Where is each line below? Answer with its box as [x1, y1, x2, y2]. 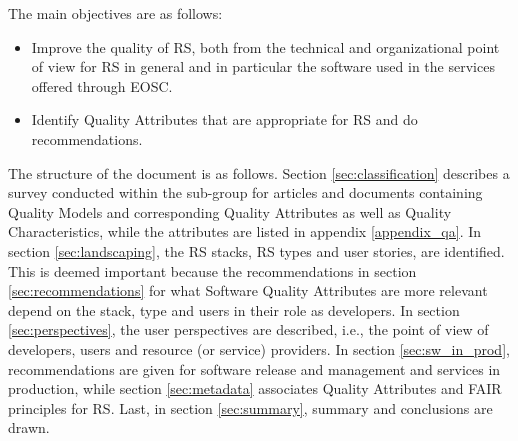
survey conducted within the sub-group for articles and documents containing [8, 182, 483, 203]
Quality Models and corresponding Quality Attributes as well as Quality [8, 201, 452, 222]
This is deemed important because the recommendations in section [8, 260, 417, 281]
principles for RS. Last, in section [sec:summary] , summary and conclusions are [8, 397, 493, 418]
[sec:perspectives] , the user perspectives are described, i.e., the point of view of [8, 319, 489, 340]
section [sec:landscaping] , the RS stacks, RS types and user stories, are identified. [8, 240, 505, 261]
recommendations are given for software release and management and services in [8, 358, 501, 379]
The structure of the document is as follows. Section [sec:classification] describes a [8, 162, 510, 183]
